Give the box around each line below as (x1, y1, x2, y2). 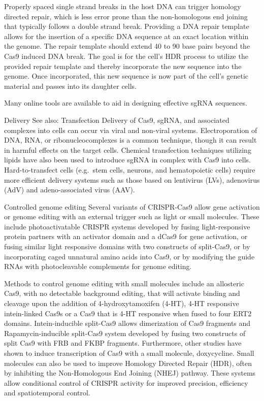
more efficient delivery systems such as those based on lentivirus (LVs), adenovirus (4, 174, 260, 185)
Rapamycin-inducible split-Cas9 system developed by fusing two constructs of (4, 327, 246, 338)
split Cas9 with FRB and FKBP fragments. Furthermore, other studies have (4, 338, 242, 348)
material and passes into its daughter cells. (4, 80, 137, 91)
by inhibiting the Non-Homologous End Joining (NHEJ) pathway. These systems (4, 367, 256, 378)
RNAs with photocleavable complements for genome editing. (4, 261, 192, 272)
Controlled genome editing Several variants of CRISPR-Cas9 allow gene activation (4, 201, 260, 212)
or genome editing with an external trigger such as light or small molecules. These (4, 211, 259, 222)
